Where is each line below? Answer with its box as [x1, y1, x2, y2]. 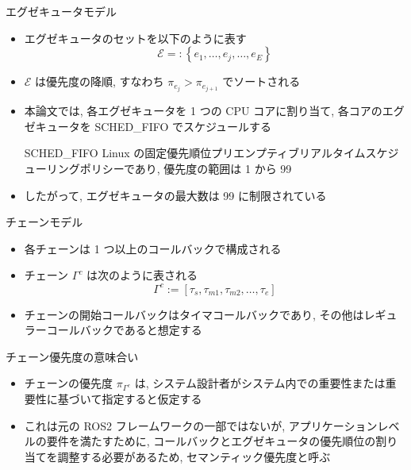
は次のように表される [86, 267, 198, 283]
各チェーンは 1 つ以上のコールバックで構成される [24, 240, 282, 256]
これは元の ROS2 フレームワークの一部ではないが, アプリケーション [24, 417, 378, 433]
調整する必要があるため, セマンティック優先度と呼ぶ [57, 448, 331, 464]
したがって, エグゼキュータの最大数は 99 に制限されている [24, 187, 327, 203]
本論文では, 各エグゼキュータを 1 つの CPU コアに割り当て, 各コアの [24, 102, 382, 119]
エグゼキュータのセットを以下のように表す [24, 29, 247, 46]
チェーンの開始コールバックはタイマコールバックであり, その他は [24, 306, 364, 322]
